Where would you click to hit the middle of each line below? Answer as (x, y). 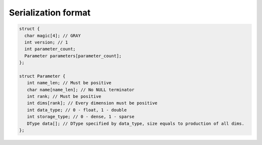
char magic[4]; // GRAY (53, 36)
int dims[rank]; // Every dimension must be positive (92, 103)
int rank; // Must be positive (64, 96)
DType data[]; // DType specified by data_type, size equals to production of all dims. (136, 123)
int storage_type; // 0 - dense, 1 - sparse (81, 117)
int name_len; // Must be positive (69, 83)
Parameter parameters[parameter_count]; (73, 56)
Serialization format (50, 13)
